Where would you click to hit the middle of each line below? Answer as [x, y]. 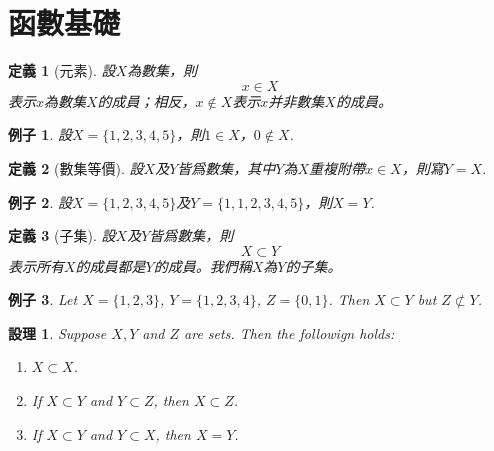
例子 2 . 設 [40, 201]
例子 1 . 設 [40, 134]
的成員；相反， [146, 100]
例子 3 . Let [43, 299]
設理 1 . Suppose [57, 332]
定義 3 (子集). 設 [62, 235]
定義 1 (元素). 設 [62, 70]
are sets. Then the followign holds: [289, 332]
